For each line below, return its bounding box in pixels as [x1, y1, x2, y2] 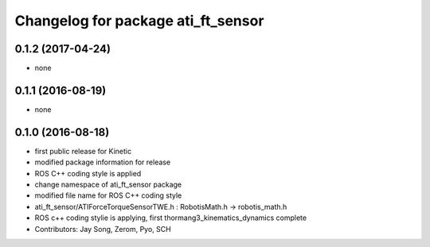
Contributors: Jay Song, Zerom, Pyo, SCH [34, 224, 171, 233]
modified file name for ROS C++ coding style [34, 191, 182, 200]
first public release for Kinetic [34, 146, 131, 156]
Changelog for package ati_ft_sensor [14, 12, 264, 29]
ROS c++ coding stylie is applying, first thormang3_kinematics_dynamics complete [34, 213, 307, 222]
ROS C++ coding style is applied [34, 168, 142, 178]
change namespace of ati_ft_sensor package [34, 179, 182, 190]
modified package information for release [34, 157, 171, 167]
